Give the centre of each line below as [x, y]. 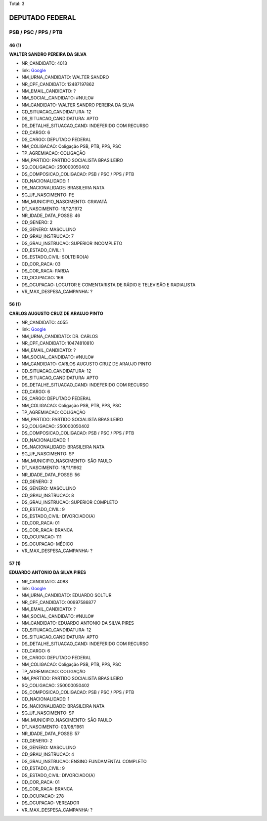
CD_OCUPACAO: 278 [43, 796]
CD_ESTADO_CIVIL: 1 [43, 250]
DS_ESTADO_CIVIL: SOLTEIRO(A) [55, 257]
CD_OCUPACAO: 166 [43, 278]
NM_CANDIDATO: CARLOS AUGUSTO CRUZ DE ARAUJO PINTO [87, 364]
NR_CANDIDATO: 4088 [45, 581]
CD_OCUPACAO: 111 [42, 537]
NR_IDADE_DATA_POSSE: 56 [51, 475]
